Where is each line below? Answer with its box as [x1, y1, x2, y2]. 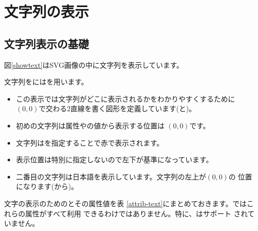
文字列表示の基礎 [4, 35, 89, 51]
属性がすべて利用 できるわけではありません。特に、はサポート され [25, 208, 248, 218]
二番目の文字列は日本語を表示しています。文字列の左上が [16, 171, 206, 181]
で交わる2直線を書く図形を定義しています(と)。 [38, 103, 196, 114]
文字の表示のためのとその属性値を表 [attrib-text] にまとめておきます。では [4, 198, 247, 208]
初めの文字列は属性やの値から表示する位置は [16, 120, 165, 130]
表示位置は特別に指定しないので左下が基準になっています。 [16, 154, 213, 165]
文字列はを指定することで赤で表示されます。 [16, 137, 164, 148]
